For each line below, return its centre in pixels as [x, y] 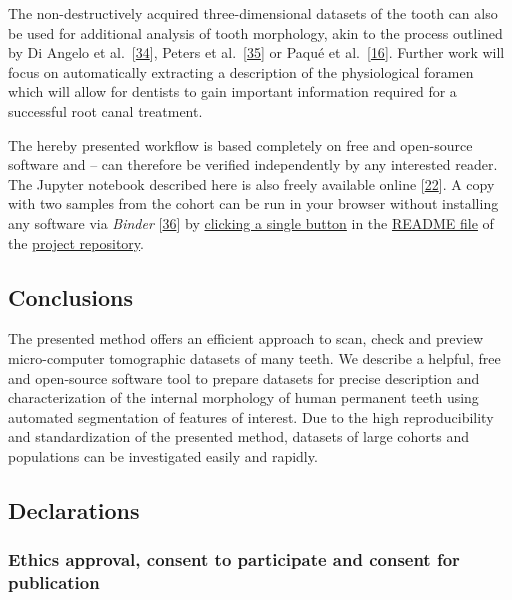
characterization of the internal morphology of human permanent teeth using [243, 397]
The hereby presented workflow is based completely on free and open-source [240, 144]
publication [54, 582]
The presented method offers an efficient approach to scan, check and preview [246, 338]
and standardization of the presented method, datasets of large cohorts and [239, 436]
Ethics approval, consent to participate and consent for [234, 559]
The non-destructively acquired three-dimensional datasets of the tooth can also [253, 13]
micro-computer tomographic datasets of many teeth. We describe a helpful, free [254, 357]
